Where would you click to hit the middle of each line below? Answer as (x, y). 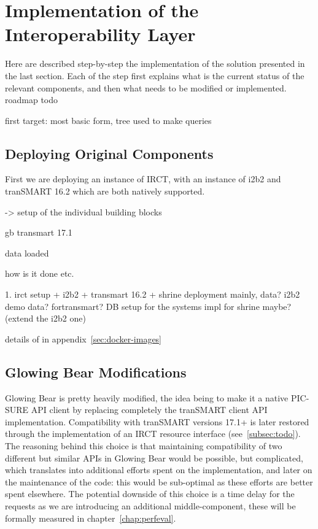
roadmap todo (32, 100)
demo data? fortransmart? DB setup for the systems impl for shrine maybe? (148, 306)
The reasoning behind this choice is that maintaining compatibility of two (144, 446)
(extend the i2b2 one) (45, 318)
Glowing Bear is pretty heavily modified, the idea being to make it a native (147, 397)
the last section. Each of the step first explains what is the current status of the (155, 75)
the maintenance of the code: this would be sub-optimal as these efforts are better (159, 481)
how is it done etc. (40, 273)
